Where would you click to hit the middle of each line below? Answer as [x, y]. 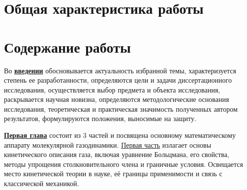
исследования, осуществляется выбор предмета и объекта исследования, [112, 89]
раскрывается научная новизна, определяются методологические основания [117, 99]
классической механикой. [42, 183]
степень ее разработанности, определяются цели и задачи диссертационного [118, 80]
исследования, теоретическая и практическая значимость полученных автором [121, 109]
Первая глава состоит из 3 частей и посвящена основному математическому [120, 135]
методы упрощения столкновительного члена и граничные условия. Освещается [123, 164]
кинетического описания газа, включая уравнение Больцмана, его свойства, [117, 154]
